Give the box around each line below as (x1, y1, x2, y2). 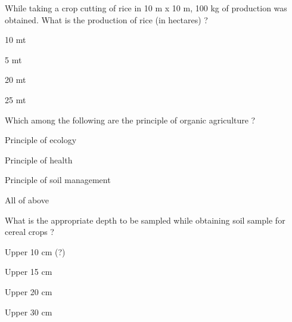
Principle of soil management (5, 174, 111, 186)
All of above (5, 193, 49, 206)
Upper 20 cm (5, 285, 52, 298)
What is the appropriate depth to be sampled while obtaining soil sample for (5, 213, 285, 226)
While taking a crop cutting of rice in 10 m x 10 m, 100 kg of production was (5, 2, 287, 14)
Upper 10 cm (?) (5, 245, 66, 258)
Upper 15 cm (5, 265, 52, 278)
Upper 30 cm (5, 305, 52, 318)
